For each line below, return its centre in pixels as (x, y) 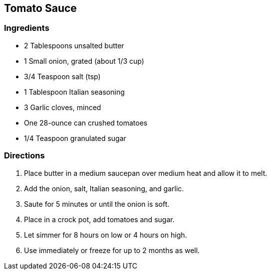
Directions (24, 156)
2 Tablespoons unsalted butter (74, 45)
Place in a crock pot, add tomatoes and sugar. (99, 219)
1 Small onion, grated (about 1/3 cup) (84, 61)
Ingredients (27, 28)
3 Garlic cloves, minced (63, 107)
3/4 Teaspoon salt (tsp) (62, 76)
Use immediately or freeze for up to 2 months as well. (112, 250)
